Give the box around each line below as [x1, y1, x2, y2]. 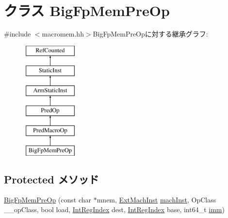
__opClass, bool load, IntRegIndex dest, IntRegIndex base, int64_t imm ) [4, 204, 225, 214]
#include [4, 29, 31, 39]
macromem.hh [42, 29, 84, 39]
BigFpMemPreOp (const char [4, 195, 92, 205]
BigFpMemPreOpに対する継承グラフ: [93, 29, 208, 39]
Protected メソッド [4, 172, 99, 187]
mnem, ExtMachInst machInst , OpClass [97, 195, 216, 205]
